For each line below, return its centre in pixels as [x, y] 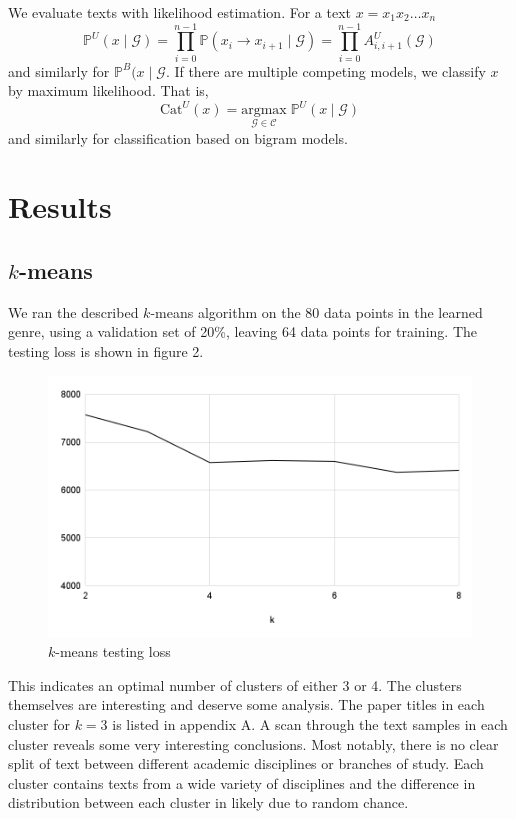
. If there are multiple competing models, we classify [325, 70]
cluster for [39, 724]
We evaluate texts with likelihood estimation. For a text [179, 12]
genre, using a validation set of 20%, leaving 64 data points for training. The [242, 331]
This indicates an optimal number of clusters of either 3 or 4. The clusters [235, 684]
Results [60, 206]
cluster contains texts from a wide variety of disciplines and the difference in [242, 782]
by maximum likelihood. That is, [108, 90]
